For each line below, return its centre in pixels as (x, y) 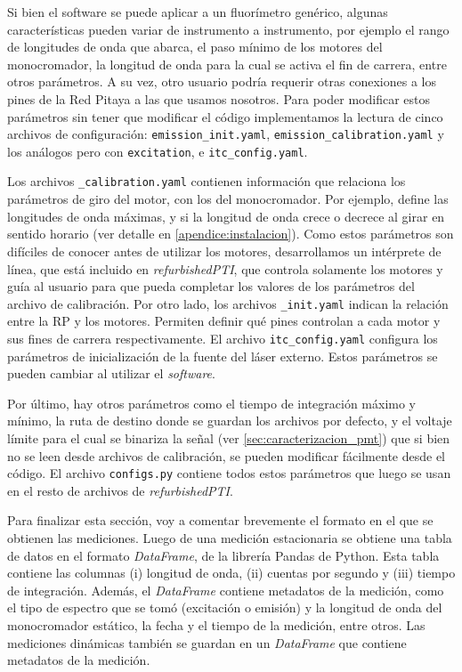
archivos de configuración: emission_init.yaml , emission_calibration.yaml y (226, 134)
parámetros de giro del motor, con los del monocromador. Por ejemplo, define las (228, 199)
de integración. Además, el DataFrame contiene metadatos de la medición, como (226, 590)
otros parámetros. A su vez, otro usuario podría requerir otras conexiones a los (222, 81)
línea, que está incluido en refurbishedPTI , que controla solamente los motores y (225, 268)
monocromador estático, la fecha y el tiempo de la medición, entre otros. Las (216, 624)
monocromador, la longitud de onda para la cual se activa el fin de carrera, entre (227, 64)
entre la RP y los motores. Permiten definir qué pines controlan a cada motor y (224, 321)
